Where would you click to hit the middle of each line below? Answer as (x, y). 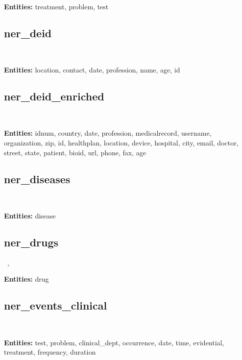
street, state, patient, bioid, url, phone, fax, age (75, 152)
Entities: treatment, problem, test (56, 6)
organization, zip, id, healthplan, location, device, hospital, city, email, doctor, (121, 142)
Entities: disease (30, 215)
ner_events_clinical (56, 305)
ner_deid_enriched (54, 96)
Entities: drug (26, 279)
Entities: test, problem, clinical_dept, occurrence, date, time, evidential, (114, 342)
